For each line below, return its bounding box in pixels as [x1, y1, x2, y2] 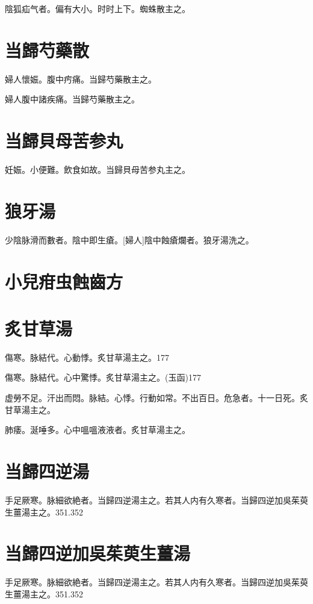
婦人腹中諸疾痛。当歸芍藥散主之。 [5, 93, 140, 105]
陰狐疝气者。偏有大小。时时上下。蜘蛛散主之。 [5, 2, 190, 14]
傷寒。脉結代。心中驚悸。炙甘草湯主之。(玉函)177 [5, 371, 201, 384]
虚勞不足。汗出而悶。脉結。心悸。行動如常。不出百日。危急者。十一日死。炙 [5, 391, 308, 404]
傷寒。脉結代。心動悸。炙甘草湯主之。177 [5, 350, 169, 363]
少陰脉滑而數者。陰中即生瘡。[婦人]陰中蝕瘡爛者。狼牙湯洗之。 [5, 233, 254, 246]
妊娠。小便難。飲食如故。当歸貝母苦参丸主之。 [5, 163, 190, 176]
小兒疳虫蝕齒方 [5, 269, 123, 293]
